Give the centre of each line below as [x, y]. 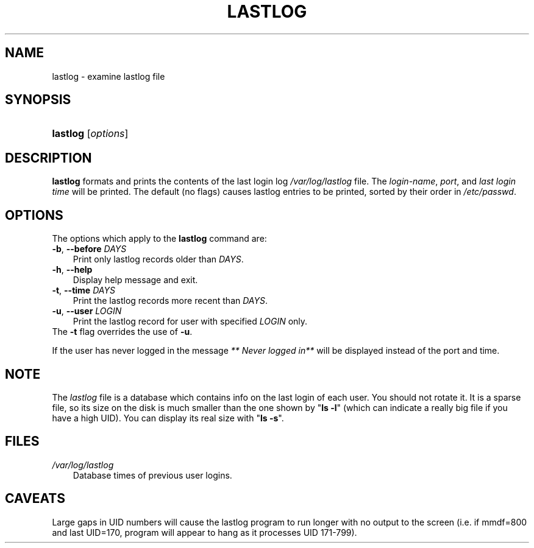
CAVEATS [35, 499]
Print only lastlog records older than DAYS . [158, 259]
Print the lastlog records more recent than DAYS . [170, 301]
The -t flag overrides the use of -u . [122, 332]
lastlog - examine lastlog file [109, 76]
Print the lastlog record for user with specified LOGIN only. [190, 321]
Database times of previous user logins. [152, 475]
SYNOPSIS [38, 100]
